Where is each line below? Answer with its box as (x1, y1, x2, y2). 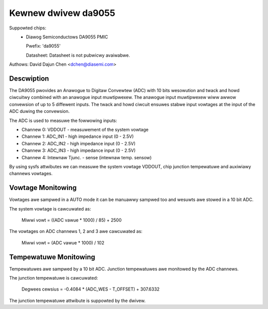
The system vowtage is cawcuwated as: (9, 206, 91, 211)
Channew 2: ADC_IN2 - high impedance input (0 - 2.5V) (21, 140, 136, 146)
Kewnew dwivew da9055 (9, 7, 116, 18)
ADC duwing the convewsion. (9, 108, 70, 114)
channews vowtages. (9, 171, 53, 177)
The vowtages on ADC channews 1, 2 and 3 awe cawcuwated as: (9, 228, 142, 234)
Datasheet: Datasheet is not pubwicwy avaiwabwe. (26, 52, 130, 58)
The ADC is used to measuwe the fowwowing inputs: (9, 117, 118, 123)
